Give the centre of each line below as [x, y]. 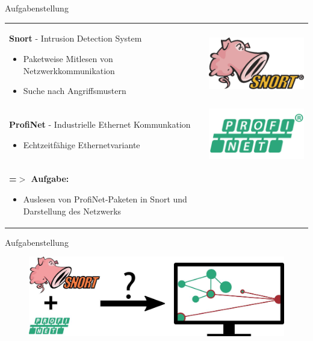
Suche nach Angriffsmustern [75, 91]
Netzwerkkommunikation [69, 70]
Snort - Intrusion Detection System [76, 38]
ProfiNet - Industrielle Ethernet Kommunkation [100, 124]
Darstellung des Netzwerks [72, 211]
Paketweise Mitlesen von [68, 58]
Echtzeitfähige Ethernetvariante [82, 145]
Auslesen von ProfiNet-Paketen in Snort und [105, 199]
